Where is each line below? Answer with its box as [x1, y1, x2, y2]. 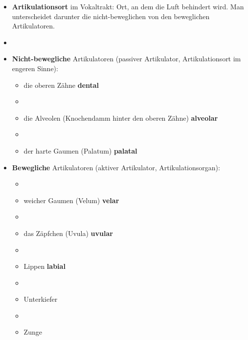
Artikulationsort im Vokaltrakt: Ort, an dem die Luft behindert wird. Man [12, 1, 244, 11]
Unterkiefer [23, 294, 58, 304]
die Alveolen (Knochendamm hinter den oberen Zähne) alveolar [23, 112, 218, 123]
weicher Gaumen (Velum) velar [23, 195, 119, 205]
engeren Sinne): [12, 63, 58, 73]
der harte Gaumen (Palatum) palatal [23, 145, 137, 156]
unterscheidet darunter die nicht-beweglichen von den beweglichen [12, 11, 210, 21]
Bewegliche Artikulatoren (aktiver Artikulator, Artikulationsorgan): [12, 162, 220, 172]
